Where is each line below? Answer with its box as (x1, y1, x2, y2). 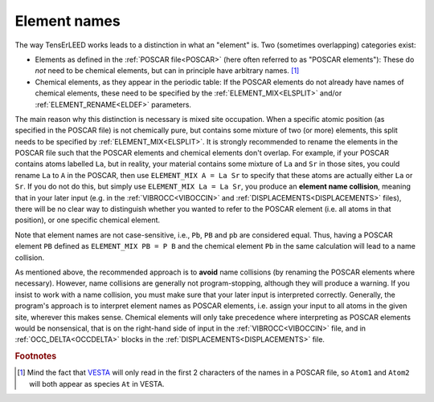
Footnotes (14, 351, 57, 362)
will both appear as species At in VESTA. (29, 379, 165, 388)
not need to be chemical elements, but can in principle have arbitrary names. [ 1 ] (35, 66, 300, 75)
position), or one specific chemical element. (14, 215, 161, 225)
